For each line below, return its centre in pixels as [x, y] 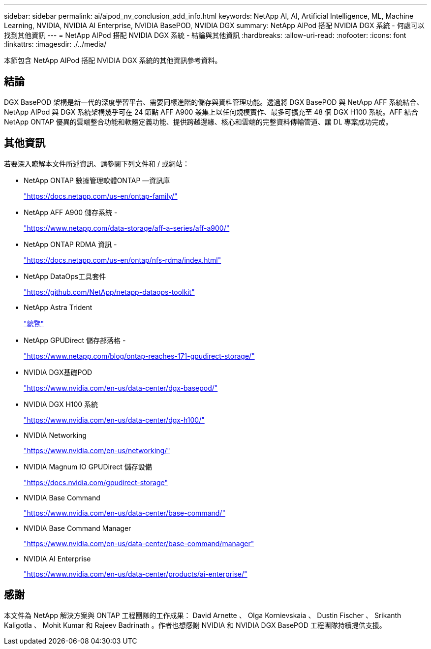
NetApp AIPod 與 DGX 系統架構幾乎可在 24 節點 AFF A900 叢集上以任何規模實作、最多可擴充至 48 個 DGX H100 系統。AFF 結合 [211, 112]
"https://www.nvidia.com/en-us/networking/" [97, 450]
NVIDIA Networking [55, 435]
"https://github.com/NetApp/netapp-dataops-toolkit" [109, 292]
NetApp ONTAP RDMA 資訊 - [70, 244]
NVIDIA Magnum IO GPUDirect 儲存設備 [88, 466]
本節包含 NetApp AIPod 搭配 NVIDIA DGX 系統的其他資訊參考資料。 [113, 60]
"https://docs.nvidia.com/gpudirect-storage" [96, 482]
